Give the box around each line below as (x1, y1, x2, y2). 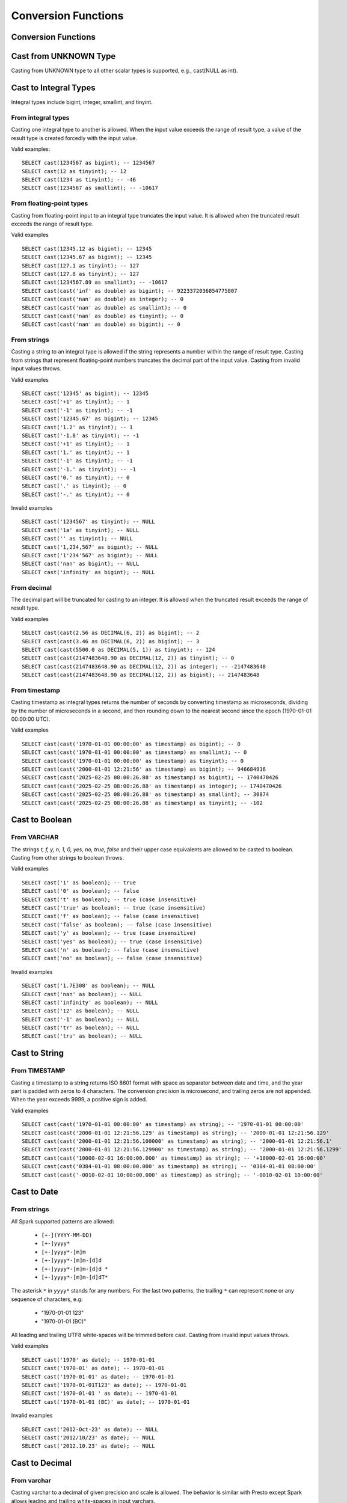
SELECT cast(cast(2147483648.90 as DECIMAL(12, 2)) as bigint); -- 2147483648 (22, 672, 260, 679)
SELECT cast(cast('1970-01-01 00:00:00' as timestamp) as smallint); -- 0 (22, 749, 247, 756)
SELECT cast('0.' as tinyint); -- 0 (22, 474, 130, 481)
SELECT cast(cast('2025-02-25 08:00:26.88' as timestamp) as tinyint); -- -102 (22, 800, 263, 806)
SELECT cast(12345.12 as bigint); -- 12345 (22, 245, 152, 252)
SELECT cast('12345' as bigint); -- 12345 (22, 390, 149, 397)
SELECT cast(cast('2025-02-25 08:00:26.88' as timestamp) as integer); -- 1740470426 (22, 782, 282, 789)
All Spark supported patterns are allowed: (11, 1217, 114, 1225)
